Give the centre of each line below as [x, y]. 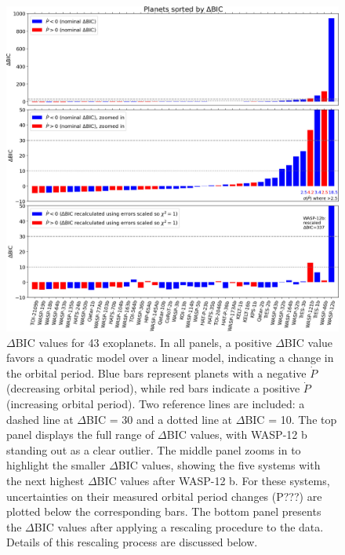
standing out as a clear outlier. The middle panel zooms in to [154, 449]
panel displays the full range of [80, 435]
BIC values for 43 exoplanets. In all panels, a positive [143, 342]
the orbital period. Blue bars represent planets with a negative [156, 372]
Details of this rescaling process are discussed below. [132, 542]
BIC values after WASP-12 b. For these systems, [213, 480]
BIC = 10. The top [291, 419]
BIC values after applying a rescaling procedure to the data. [179, 526]
